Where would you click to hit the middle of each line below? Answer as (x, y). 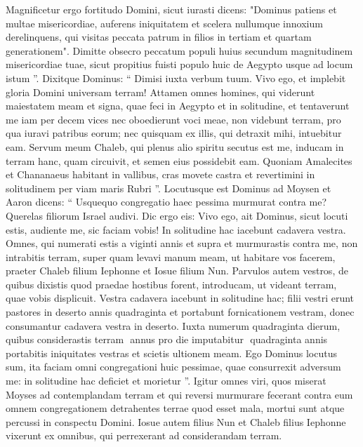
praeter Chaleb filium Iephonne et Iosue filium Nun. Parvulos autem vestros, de (177, 271)
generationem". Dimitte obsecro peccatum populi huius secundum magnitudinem (179, 50)
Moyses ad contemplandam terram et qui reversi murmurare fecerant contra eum (179, 394)
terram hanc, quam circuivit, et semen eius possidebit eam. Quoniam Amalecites (179, 160)
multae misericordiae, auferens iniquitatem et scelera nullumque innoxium (164, 23)
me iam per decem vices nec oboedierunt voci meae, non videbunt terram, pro (173, 119)
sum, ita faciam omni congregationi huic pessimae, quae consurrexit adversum (173, 367)
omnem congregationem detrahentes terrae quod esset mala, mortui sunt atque (175, 408)
